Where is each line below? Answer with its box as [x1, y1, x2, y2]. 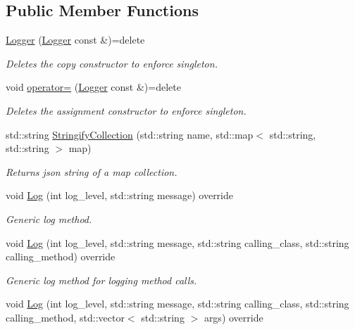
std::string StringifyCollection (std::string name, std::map [6, 127, 254, 141]
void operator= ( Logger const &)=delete [6, 80, 181, 94]
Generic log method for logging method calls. [6, 272, 197, 287]
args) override [204, 310, 263, 324]
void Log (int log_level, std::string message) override [6, 188, 233, 203]
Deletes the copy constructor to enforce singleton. [6, 56, 218, 70]
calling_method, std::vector [6, 310, 125, 324]
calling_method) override [6, 249, 116, 264]
